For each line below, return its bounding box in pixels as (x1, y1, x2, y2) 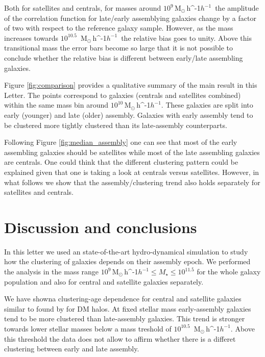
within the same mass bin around (4, 99, 109, 110)
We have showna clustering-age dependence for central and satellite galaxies (4, 293, 242, 304)
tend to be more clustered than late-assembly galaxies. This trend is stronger (4, 313, 245, 324)
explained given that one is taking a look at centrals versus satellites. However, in (4, 166, 259, 177)
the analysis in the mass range (4, 266, 99, 276)
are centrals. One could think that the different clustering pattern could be (4, 157, 238, 167)
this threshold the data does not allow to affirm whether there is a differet (4, 333, 236, 344)
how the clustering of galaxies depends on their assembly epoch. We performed (4, 256, 251, 267)
